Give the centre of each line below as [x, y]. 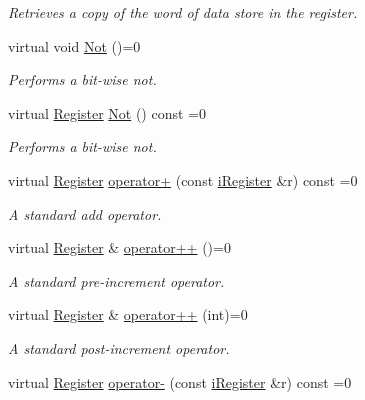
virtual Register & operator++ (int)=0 [128, 314]
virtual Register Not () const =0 [107, 112]
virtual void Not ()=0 [74, 45]
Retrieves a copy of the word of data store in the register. [183, 12]
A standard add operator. [85, 213]
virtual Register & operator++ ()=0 [119, 247]
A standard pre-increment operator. [116, 280]
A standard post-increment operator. [119, 347]
